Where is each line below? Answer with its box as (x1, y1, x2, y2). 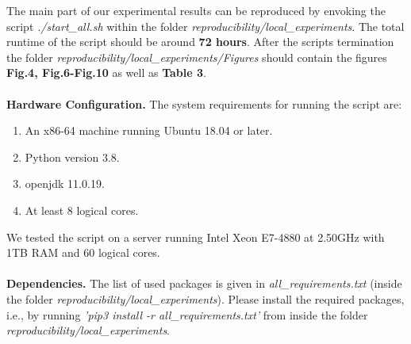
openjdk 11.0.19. (25, 175, 105, 192)
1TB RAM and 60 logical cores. (6, 244, 160, 261)
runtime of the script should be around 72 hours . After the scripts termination (6, 33, 394, 50)
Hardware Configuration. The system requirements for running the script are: (6, 95, 402, 112)
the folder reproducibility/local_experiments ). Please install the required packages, (6, 290, 405, 307)
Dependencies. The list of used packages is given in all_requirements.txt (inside (6, 275, 402, 292)
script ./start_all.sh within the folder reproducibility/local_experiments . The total (6, 17, 405, 34)
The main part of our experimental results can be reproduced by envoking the (6, 2, 386, 18)
